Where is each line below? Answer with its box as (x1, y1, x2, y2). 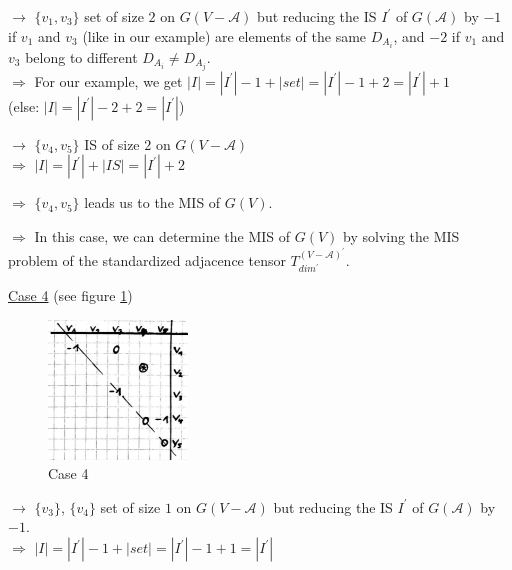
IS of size (84, 133, 140, 154)
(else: (8, 95, 40, 116)
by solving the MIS (343, 225, 460, 246)
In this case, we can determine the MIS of (34, 225, 291, 246)
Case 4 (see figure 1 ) (8, 285, 133, 306)
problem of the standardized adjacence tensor (8, 249, 286, 270)
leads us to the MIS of (84, 192, 221, 213)
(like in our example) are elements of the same (82, 25, 367, 46)
